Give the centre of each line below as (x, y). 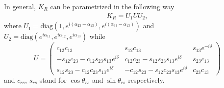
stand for (53, 79)
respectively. (146, 79)
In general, (20, 6)
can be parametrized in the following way (112, 6)
